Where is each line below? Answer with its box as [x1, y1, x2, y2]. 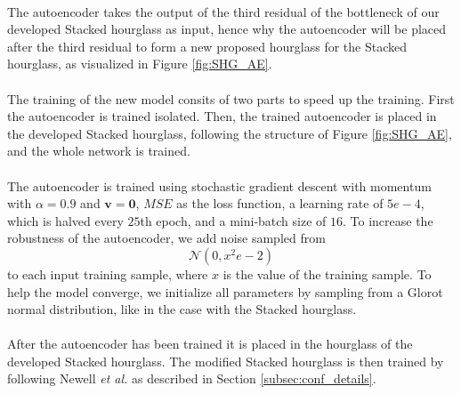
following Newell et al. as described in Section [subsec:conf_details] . [7, 369, 376, 388]
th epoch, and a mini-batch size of [140, 211, 327, 229]
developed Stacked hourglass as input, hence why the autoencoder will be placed [7, 20, 447, 38]
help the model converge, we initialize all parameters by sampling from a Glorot [7, 282, 443, 301]
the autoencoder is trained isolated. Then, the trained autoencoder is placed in [7, 107, 437, 125]
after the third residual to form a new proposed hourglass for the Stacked [7, 36, 407, 55]
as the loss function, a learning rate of [176, 194, 384, 213]
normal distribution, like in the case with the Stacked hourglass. [7, 300, 357, 318]
